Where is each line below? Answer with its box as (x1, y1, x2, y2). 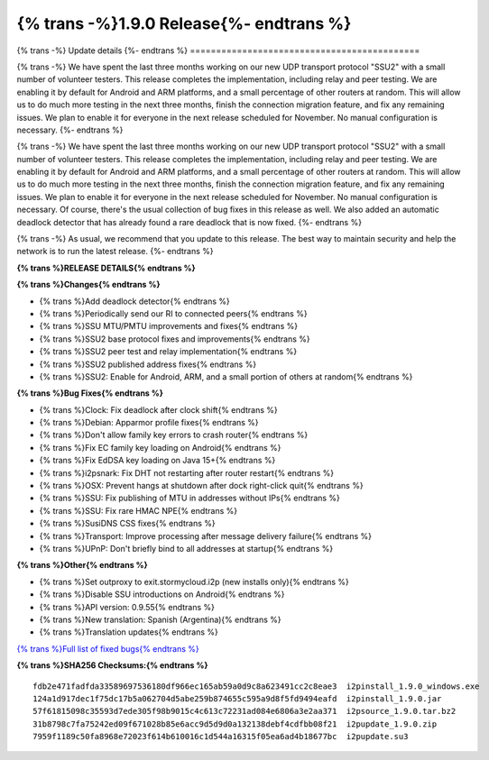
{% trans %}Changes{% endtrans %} (16, 279, 161, 290)
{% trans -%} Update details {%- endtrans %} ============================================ (16, 45, 420, 56)
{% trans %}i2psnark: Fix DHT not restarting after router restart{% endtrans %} (39, 467, 335, 478)
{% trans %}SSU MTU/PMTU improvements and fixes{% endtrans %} (39, 321, 298, 332)
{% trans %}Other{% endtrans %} (16, 560, 148, 571)
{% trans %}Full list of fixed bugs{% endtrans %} (16, 643, 199, 654)
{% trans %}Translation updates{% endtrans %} (39, 627, 218, 637)
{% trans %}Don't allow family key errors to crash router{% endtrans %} (39, 429, 309, 441)
